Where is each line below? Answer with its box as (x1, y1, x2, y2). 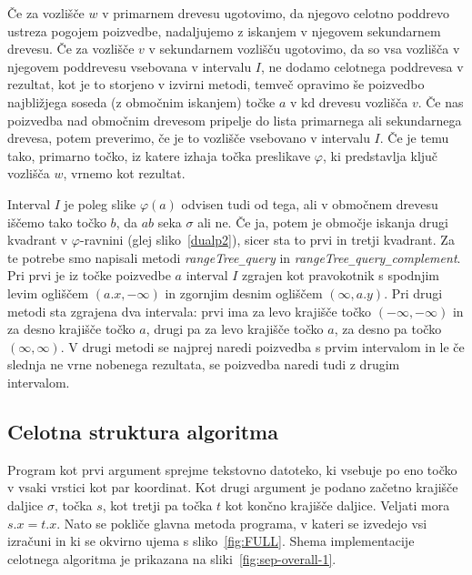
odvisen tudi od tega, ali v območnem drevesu (181, 194, 438, 213)
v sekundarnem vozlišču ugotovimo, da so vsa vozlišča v (148, 39, 460, 58)
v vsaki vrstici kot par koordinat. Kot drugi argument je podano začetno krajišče (7, 478, 458, 497)
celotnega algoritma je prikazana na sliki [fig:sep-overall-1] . (7, 549, 336, 568)
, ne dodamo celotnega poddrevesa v (261, 56, 464, 76)
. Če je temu (379, 128, 449, 147)
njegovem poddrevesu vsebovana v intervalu (7, 56, 252, 76)
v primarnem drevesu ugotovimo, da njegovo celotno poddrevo (102, 4, 449, 22)
